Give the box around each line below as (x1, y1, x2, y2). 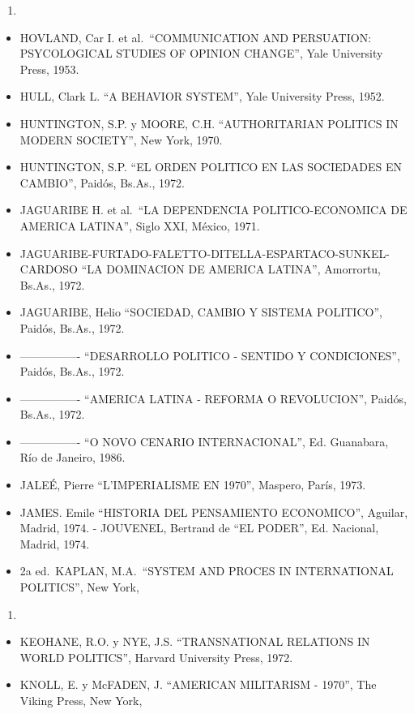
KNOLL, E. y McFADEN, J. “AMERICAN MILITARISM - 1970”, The (19, 676, 377, 693)
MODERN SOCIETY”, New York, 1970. (19, 131, 223, 148)
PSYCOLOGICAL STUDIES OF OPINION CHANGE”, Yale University (19, 45, 383, 62)
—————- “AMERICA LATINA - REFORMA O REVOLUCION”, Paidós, (19, 389, 407, 406)
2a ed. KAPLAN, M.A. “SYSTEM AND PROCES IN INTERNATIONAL (19, 562, 394, 579)
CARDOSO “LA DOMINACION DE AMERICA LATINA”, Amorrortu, (19, 260, 382, 277)
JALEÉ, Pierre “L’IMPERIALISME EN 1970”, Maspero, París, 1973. (19, 476, 366, 493)
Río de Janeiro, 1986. (19, 449, 126, 466)
